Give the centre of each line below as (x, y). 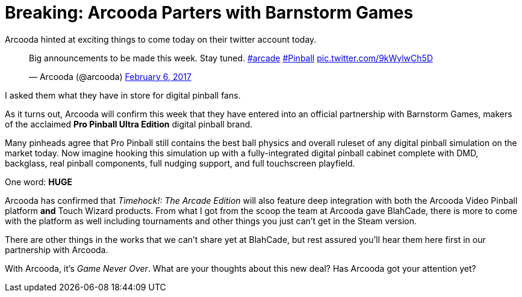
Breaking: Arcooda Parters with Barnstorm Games (209, 13)
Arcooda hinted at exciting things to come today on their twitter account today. (161, 39)
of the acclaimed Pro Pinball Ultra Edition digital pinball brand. (129, 124)
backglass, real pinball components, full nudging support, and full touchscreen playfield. (180, 163)
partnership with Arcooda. (57, 250)
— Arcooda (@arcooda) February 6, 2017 (110, 76)
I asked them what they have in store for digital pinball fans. (123, 95)
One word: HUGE (39, 182)
